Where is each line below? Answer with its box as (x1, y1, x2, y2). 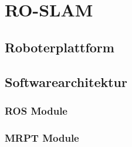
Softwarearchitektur (5, 72, 127, 91)
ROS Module (5, 103, 67, 118)
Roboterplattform (5, 38, 114, 56)
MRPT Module (5, 130, 79, 145)
